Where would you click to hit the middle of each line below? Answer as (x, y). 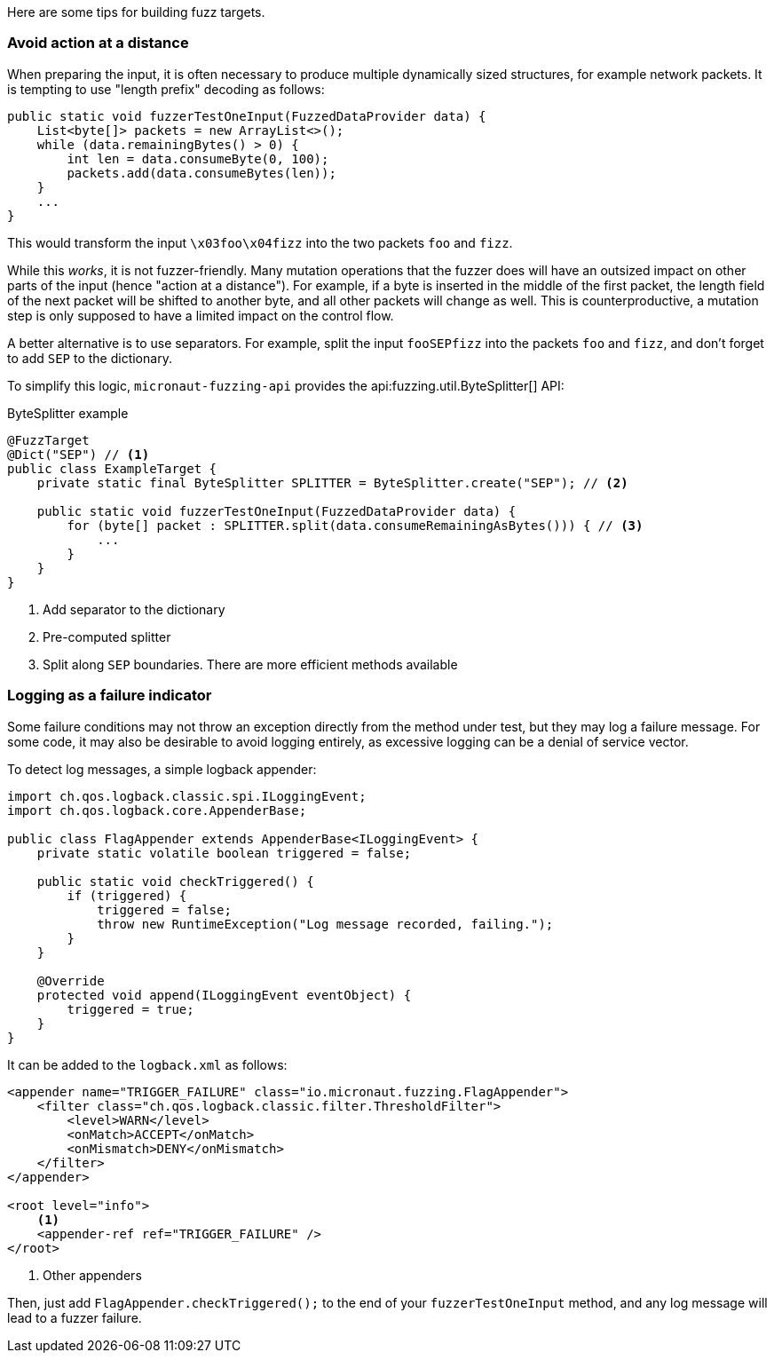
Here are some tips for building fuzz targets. (136, 12)
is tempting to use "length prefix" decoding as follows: (166, 89)
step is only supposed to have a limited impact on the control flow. (201, 315)
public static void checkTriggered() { (175, 881)
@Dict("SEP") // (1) (79, 454)
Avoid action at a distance (98, 43)
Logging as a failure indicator (110, 696)
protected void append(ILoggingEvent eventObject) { (224, 995)
